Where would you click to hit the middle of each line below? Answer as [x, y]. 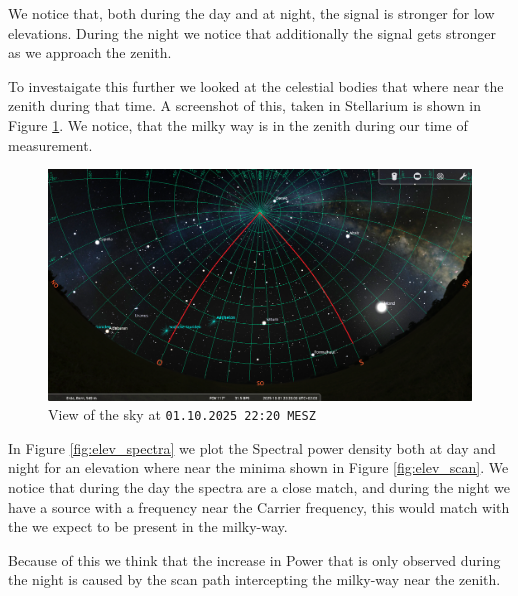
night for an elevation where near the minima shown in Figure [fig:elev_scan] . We [258, 467]
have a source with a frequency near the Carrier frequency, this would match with [259, 506]
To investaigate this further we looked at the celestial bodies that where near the [256, 85]
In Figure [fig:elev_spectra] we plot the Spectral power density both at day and [252, 447]
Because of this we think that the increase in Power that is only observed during [254, 559]
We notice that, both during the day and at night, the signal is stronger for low [251, 13]
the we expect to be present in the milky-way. [148, 526]
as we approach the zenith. [90, 52]
